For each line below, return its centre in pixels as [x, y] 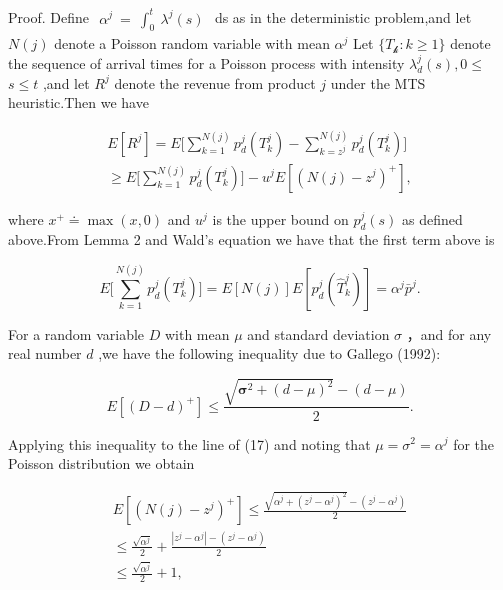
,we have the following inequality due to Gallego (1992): [269, 353]
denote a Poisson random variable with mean [192, 43]
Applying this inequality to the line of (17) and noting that [189, 443]
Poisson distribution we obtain [101, 463]
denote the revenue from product [215, 82]
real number [45, 353]
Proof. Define [48, 17]
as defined [432, 218]
